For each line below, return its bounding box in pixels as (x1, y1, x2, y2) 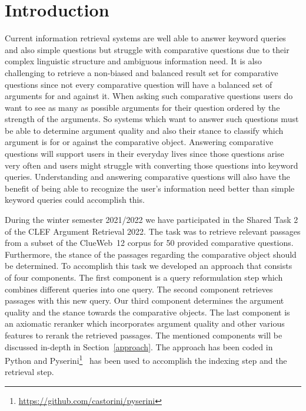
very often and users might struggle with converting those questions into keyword (5, 159, 298, 171)
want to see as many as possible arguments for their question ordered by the (5, 101, 280, 113)
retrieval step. (5, 366, 54, 378)
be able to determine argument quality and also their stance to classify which (5, 124, 284, 136)
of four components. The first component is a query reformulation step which (5, 271, 283, 283)
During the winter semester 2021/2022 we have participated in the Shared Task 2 (5, 213, 298, 226)
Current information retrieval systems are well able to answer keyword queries (5, 32, 286, 44)
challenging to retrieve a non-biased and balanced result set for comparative (5, 66, 278, 78)
